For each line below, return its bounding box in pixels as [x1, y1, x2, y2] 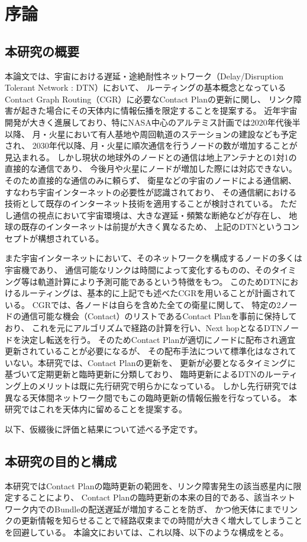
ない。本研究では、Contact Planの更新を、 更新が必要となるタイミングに [12, 356, 296, 368]
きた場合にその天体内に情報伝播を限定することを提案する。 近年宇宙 [29, 104, 298, 117]
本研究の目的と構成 [5, 451, 117, 470]
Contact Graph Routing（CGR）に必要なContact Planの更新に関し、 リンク [5, 92, 293, 105]
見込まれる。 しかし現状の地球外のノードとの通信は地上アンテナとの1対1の [5, 150, 297, 163]
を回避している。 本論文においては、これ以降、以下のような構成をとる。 [5, 525, 289, 538]
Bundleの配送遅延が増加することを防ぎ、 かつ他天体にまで [54, 502, 282, 515]
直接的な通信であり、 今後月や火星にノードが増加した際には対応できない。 [5, 162, 297, 175]
